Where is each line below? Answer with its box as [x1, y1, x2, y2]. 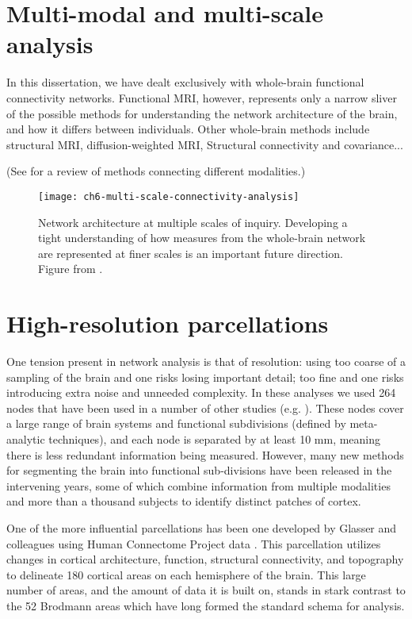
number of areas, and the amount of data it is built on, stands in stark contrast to [6, 582, 406, 598]
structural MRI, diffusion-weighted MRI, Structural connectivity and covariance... [6, 136, 403, 152]
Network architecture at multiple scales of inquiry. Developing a [38, 213, 348, 230]
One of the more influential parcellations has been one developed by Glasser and [6, 519, 397, 536]
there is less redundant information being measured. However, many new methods [6, 446, 404, 463]
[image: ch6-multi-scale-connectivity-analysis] [38, 190, 299, 202]
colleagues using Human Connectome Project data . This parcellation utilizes [6, 535, 381, 552]
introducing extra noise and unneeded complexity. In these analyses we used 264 [6, 384, 396, 401]
